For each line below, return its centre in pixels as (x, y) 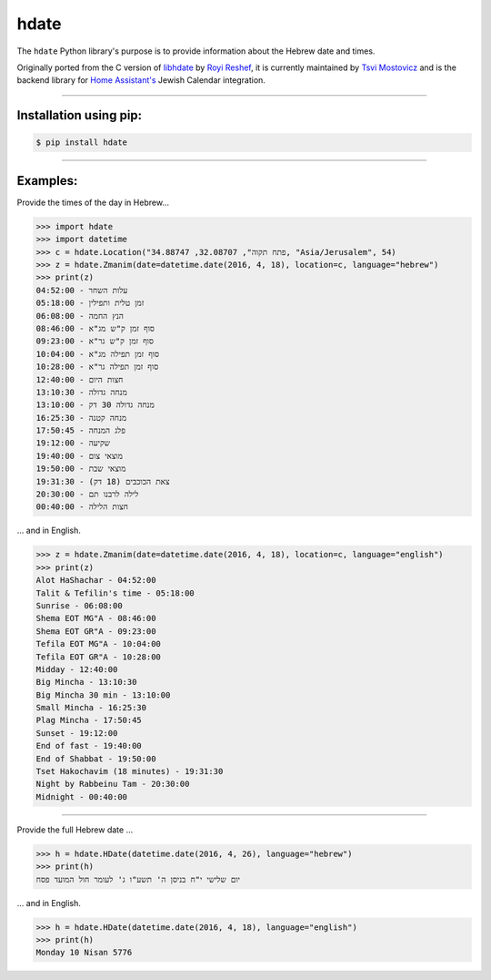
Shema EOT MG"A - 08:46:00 (96, 618)
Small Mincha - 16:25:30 (91, 708)
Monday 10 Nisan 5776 (84, 953)
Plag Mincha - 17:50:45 (89, 720)
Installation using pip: (80, 115)
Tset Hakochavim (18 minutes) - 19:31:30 (130, 771)
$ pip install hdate (81, 143)
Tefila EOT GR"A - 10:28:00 (98, 657)
